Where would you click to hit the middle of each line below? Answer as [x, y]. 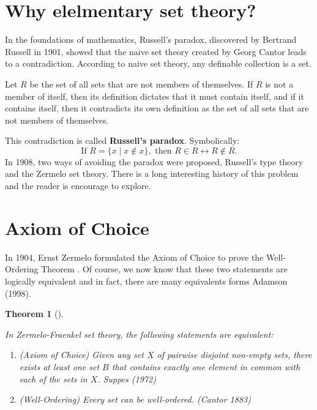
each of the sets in [53, 378]
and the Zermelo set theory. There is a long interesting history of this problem [152, 173]
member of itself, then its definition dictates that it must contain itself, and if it [155, 96]
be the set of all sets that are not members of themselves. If [141, 84]
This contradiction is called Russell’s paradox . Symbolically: [122, 140]
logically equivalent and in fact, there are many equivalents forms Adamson [146, 281]
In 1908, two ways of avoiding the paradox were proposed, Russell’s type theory [154, 161]
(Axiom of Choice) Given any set [81, 355]
